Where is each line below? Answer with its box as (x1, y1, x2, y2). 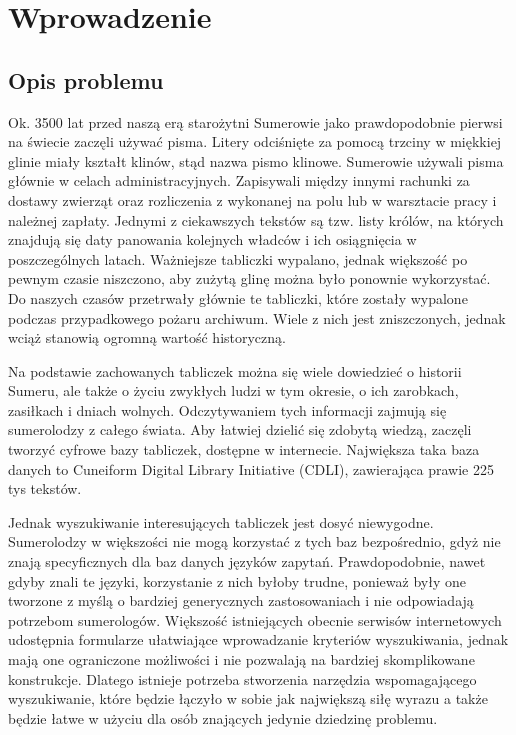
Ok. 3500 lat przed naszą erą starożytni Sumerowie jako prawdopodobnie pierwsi (8, 111, 503, 132)
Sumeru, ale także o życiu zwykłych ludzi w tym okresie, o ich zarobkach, (8, 380, 459, 401)
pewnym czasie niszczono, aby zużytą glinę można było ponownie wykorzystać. (8, 268, 491, 289)
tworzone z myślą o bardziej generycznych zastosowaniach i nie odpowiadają (8, 590, 474, 611)
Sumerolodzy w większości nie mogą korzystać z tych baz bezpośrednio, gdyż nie (8, 531, 501, 552)
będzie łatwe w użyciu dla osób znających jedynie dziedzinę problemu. (8, 707, 438, 728)
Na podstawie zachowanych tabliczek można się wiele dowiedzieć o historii (8, 360, 462, 381)
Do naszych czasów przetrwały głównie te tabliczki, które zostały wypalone (8, 287, 468, 308)
